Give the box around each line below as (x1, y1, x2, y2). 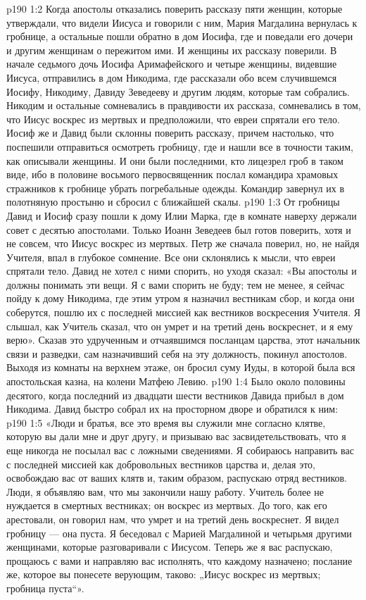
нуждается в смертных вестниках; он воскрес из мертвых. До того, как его (6, 498, 327, 513)
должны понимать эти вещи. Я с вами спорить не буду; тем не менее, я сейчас (6, 277, 345, 292)
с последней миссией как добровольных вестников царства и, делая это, (6, 456, 315, 471)
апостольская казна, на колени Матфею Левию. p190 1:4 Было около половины (6, 374, 346, 389)
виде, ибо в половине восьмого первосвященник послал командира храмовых (6, 167, 339, 182)
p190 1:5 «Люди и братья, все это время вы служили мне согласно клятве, (6, 415, 326, 430)
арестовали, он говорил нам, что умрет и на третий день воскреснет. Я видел (6, 511, 339, 526)
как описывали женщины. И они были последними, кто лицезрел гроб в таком (6, 153, 343, 168)
